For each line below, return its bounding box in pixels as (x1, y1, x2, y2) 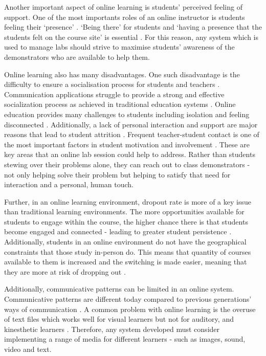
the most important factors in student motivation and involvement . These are (4, 139, 250, 149)
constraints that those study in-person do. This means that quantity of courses (4, 246, 251, 257)
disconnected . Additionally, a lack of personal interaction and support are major (4, 119, 258, 129)
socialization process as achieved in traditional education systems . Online (4, 99, 236, 109)
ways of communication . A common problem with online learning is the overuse (4, 303, 256, 314)
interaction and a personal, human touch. (4, 179, 134, 190)
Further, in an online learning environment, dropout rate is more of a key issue (4, 196, 251, 207)
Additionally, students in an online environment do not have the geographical (4, 236, 247, 247)
